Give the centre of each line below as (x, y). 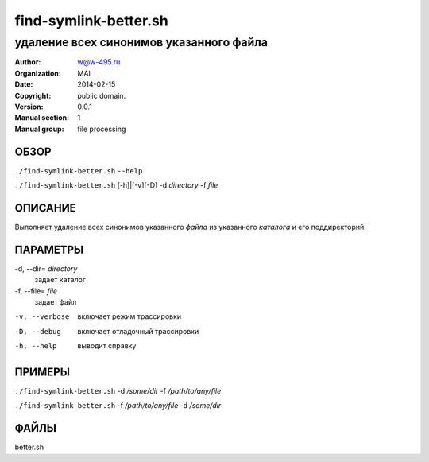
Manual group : (39, 129)
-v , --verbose (42, 317)
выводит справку (107, 346)
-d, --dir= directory (46, 268)
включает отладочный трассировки (138, 331)
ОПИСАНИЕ (45, 208)
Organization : (38, 73)
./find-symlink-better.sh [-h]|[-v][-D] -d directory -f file (116, 185)
